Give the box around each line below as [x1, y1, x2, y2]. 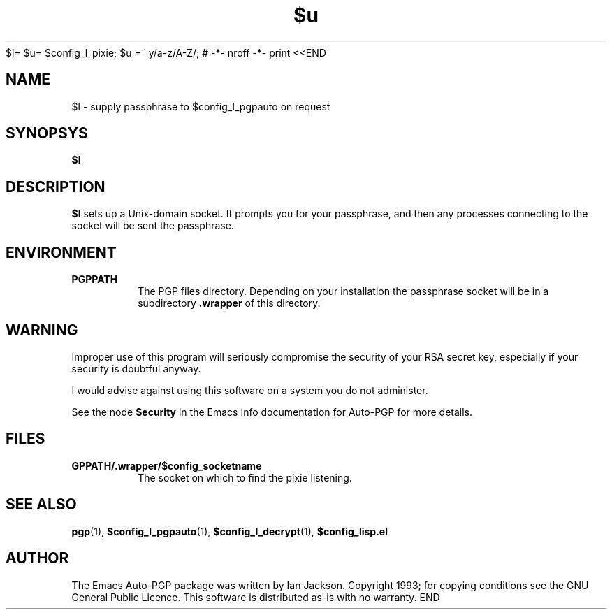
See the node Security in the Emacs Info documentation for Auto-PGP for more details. [71, 405, 473, 418]
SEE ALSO [6, 495, 77, 514]
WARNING [6, 321, 78, 339]
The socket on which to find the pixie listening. [138, 471, 352, 484]
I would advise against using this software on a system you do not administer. [71, 384, 428, 396]
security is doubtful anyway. [71, 362, 201, 375]
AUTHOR [6, 549, 69, 567]
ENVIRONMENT [6, 243, 117, 261]
